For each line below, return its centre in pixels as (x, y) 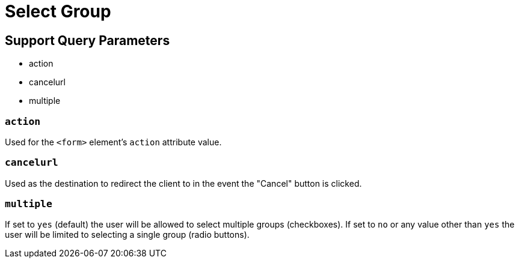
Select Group (58, 11)
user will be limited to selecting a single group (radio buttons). (127, 235)
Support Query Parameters (88, 40)
